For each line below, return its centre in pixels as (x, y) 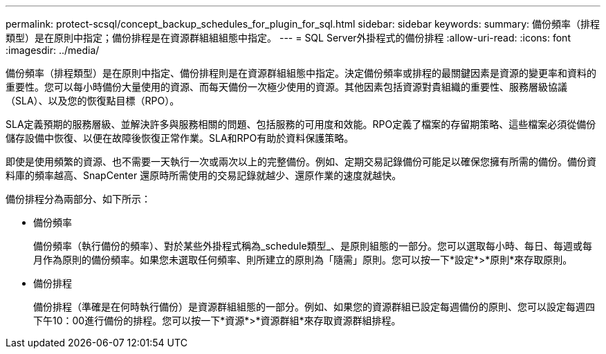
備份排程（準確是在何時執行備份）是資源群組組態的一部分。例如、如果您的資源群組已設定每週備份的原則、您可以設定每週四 (314, 307)
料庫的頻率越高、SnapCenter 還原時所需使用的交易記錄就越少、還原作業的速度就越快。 (204, 175)
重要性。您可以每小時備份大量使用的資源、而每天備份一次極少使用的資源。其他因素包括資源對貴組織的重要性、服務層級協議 (286, 87)
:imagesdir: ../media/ (53, 50)
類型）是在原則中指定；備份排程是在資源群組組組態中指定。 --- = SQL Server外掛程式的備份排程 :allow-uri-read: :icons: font (288, 38)
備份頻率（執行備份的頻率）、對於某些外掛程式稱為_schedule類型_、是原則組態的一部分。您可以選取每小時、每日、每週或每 (313, 246)
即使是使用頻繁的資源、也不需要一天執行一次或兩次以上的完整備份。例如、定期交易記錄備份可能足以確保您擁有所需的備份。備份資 (301, 161)
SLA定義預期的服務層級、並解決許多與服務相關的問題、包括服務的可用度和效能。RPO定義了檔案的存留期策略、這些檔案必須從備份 (301, 124)
